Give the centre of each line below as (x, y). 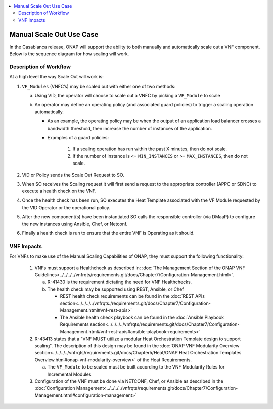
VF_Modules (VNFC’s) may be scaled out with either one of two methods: (99, 86)
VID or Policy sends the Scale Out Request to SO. (73, 175)
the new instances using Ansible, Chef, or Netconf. (75, 224)
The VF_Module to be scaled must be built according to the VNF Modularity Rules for (136, 367)
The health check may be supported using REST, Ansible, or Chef (116, 289)
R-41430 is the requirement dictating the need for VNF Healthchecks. (120, 282)
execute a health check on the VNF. (59, 191)
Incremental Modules (69, 374)
